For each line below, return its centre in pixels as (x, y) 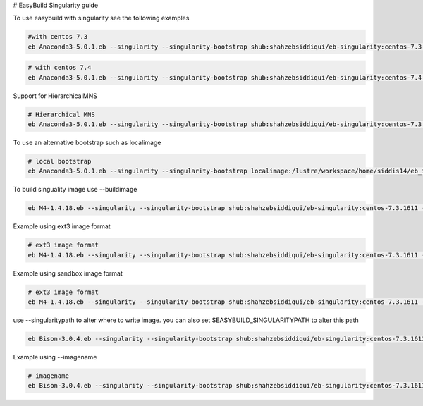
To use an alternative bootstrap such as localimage (87, 143)
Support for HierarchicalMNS (55, 96)
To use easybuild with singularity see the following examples (101, 18)
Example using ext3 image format (62, 226)
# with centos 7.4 (60, 68)
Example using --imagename (55, 357)
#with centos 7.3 (58, 37)
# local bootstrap (60, 161)
